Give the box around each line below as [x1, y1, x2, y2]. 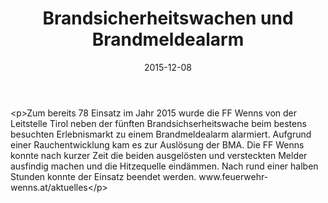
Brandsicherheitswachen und [42, 7, 294, 30]
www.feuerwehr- [198, 170, 269, 182]
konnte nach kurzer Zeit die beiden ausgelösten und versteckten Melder [10, 149, 308, 161]
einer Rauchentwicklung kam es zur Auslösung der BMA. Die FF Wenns [10, 138, 305, 151]
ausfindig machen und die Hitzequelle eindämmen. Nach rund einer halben [10, 160, 319, 172]
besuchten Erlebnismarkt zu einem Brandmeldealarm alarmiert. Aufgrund [10, 128, 312, 140]
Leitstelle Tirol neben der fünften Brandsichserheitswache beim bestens [10, 117, 307, 129]
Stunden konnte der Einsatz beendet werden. [10, 170, 197, 182]
